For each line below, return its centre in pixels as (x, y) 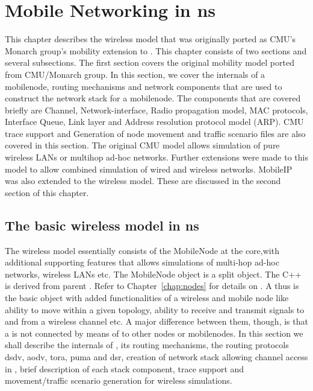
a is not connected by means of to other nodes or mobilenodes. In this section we (154, 333)
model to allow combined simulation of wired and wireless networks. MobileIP (149, 169)
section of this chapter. (47, 192)
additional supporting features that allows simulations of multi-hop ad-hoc (142, 262)
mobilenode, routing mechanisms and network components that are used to (144, 86)
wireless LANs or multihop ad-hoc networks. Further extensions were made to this (156, 157)
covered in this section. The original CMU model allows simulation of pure (142, 145)
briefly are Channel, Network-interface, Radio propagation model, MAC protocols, (156, 110)
